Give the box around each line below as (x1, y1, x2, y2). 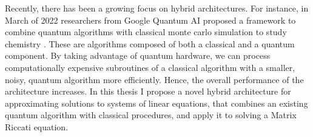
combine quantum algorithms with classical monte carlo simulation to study (5, 25, 287, 38)
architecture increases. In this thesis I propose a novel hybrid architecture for (5, 85, 291, 98)
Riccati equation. (5, 120, 69, 133)
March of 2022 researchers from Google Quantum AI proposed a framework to (5, 13, 296, 26)
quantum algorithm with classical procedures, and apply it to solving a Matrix (5, 109, 297, 121)
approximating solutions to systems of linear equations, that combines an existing (5, 96, 308, 109)
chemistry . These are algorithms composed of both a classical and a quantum (5, 37, 295, 50)
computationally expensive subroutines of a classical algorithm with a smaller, (5, 61, 295, 73)
